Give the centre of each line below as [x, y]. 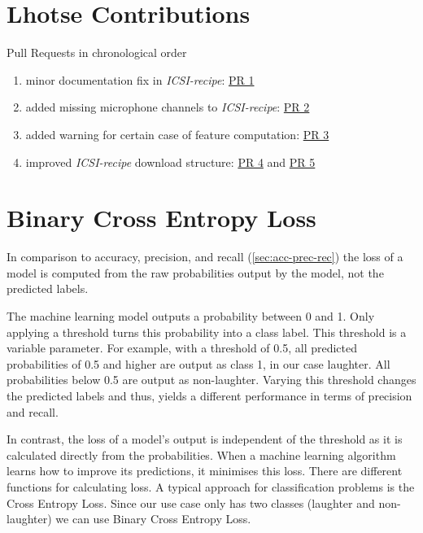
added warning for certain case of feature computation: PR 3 [177, 134]
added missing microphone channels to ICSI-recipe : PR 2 [168, 107]
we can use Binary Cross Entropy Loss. [153, 519]
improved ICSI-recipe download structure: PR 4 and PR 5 [170, 162]
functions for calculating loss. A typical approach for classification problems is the [211, 486]
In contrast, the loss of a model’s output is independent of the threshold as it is [205, 439]
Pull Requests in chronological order [97, 52]
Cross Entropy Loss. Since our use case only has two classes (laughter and [191, 502]
